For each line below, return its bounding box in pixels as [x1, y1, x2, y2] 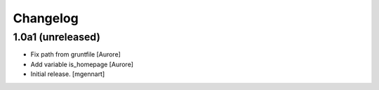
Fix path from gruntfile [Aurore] [30, 50, 121, 59]
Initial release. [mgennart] [30, 70, 105, 78]
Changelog [13, 10, 79, 26]
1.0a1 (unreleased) [13, 31, 101, 43]
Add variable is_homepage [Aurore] [30, 60, 133, 68]
